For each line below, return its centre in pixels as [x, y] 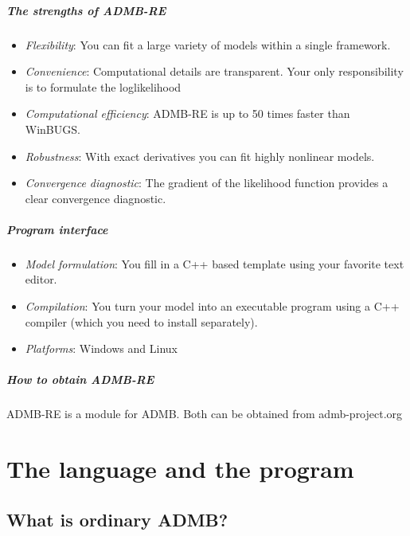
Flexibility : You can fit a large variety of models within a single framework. [208, 44]
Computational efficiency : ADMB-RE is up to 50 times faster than [187, 113]
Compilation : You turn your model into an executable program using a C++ [212, 306]
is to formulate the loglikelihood [103, 86]
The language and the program [180, 469]
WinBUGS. [53, 129]
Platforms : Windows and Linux [101, 348]
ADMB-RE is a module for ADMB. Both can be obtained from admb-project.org [205, 414]
